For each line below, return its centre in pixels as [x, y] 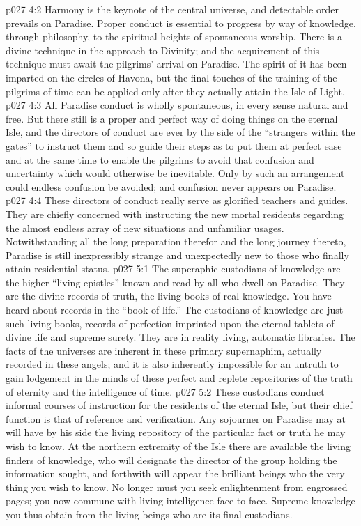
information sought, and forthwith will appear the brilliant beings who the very [175, 473]
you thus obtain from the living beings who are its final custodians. [149, 514]
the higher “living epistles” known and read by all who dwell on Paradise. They [175, 282]
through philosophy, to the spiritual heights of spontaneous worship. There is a [174, 37]
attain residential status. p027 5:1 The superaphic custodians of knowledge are [173, 269]
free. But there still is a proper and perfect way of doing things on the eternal [172, 118]
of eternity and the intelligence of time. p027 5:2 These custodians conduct [165, 391]
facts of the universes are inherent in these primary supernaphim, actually [164, 350]
